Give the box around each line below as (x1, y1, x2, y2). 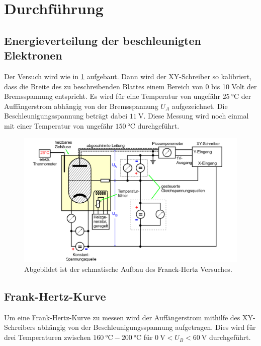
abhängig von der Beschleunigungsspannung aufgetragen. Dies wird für (38, 322, 256, 332)
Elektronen (4, 47, 62, 63)
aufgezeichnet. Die (171, 100, 228, 111)
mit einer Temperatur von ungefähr (4, 120, 113, 131)
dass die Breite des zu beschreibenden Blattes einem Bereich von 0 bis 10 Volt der (4, 81, 257, 91)
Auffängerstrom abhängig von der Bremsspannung (4, 100, 158, 111)
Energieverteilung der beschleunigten (4, 32, 201, 48)
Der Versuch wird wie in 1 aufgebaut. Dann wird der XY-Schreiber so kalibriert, (4, 71, 252, 81)
